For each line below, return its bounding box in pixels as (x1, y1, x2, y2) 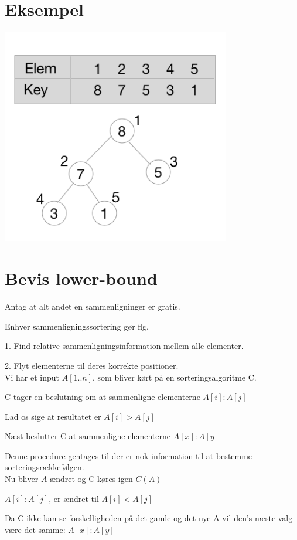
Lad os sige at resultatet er (5, 410, 101, 422)
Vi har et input (5, 371, 60, 383)
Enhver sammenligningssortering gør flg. (5, 320, 149, 332)
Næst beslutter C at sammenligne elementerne (5, 430, 170, 442)
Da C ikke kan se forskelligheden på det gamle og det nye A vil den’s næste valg (5, 512, 293, 524)
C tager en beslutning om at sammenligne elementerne (5, 390, 200, 403)
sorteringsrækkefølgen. (5, 461, 84, 473)
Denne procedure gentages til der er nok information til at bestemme (5, 449, 252, 461)
